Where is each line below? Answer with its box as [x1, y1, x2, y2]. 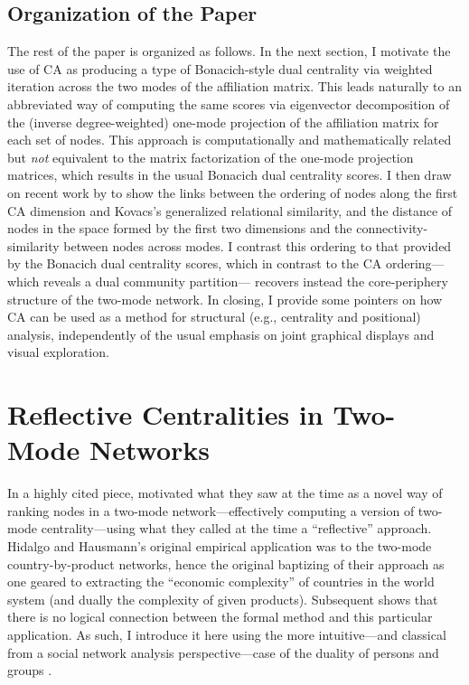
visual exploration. [7, 342, 109, 361]
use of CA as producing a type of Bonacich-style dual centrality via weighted [7, 59, 433, 78]
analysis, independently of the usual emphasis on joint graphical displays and [7, 324, 435, 343]
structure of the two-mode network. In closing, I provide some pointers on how [7, 289, 443, 308]
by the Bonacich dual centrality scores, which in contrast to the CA [7, 254, 382, 273]
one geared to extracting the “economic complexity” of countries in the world [7, 572, 435, 591]
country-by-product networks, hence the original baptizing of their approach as [7, 554, 445, 573]
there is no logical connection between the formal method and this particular [7, 607, 433, 626]
